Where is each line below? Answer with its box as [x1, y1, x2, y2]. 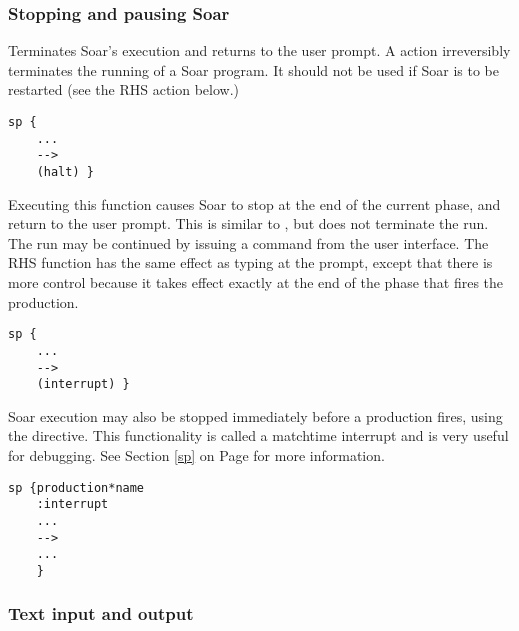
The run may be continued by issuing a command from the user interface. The [8, 232, 489, 253]
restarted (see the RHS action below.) [8, 79, 240, 100]
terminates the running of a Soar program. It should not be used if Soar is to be [8, 59, 499, 80]
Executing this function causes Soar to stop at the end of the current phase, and [8, 193, 501, 214]
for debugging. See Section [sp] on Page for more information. [8, 445, 385, 465]
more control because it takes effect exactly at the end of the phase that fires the [8, 272, 504, 292]
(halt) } [36, 164, 94, 179]
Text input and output [8, 601, 194, 626]
